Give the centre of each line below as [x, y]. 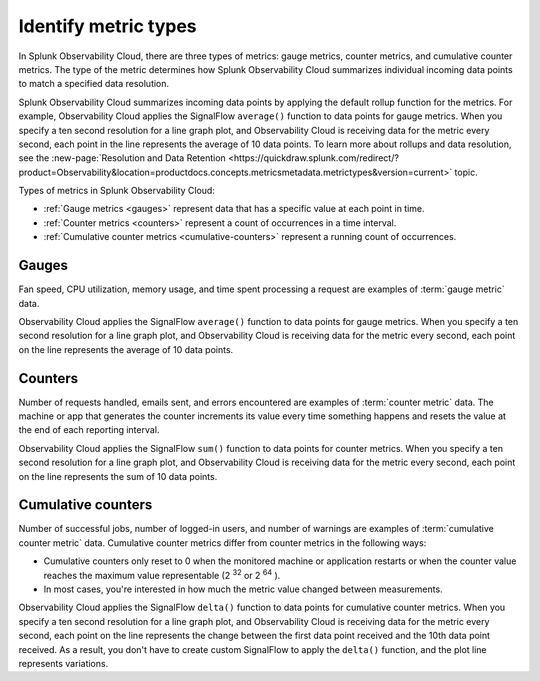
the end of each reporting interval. [89, 430]
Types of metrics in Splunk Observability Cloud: [116, 191]
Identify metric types [107, 26]
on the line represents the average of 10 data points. [126, 349]
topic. [466, 172]
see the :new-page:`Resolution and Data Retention [122, 158]
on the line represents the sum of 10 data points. [118, 476]
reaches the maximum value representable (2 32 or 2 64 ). [162, 574]
